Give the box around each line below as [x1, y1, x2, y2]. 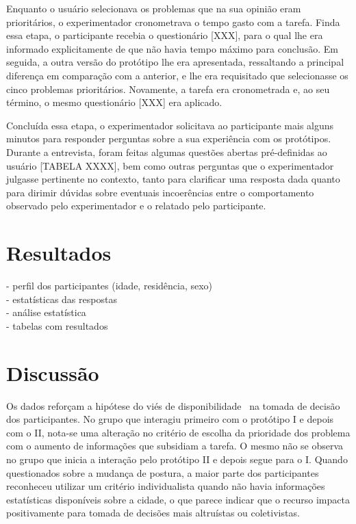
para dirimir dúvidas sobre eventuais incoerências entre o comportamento [6, 185, 314, 199]
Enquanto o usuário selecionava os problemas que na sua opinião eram [6, 1, 301, 15]
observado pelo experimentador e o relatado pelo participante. [6, 198, 266, 213]
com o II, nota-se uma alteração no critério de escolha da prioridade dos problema [6, 425, 351, 439]
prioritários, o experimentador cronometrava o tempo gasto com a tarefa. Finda [6, 14, 340, 29]
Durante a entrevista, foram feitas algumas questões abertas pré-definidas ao [6, 144, 327, 159]
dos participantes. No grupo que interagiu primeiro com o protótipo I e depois [6, 412, 334, 426]
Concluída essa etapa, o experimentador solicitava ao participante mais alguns [6, 118, 334, 132]
